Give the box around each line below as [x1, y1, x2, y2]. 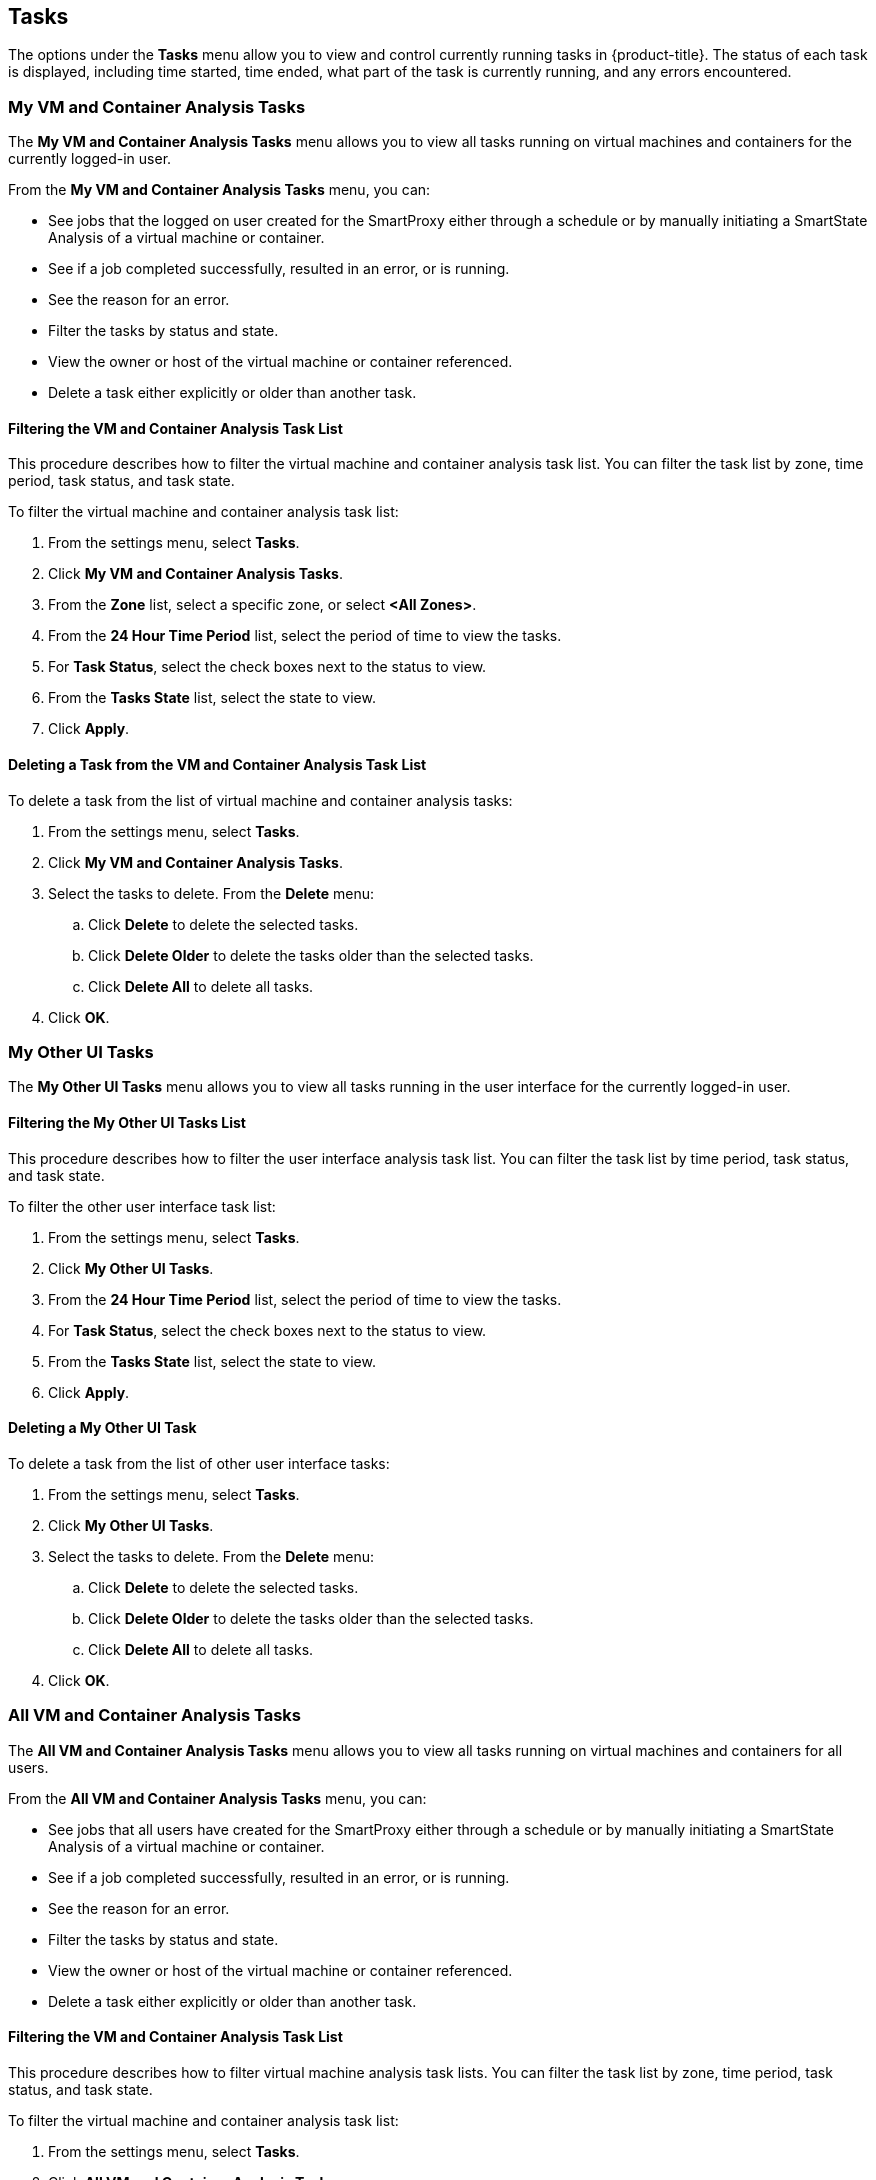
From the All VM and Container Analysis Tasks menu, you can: [8, 1789, 427, 1807]
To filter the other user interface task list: [8, 1197, 276, 1215]
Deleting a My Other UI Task [8, 1419, 197, 1437]
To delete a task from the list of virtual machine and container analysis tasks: [8, 791, 513, 809]
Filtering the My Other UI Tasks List [8, 1113, 246, 1131]
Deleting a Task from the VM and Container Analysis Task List [8, 756, 427, 773]
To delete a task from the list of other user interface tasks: [8, 1454, 390, 1472]
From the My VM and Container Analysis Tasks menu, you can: [8, 181, 431, 199]
